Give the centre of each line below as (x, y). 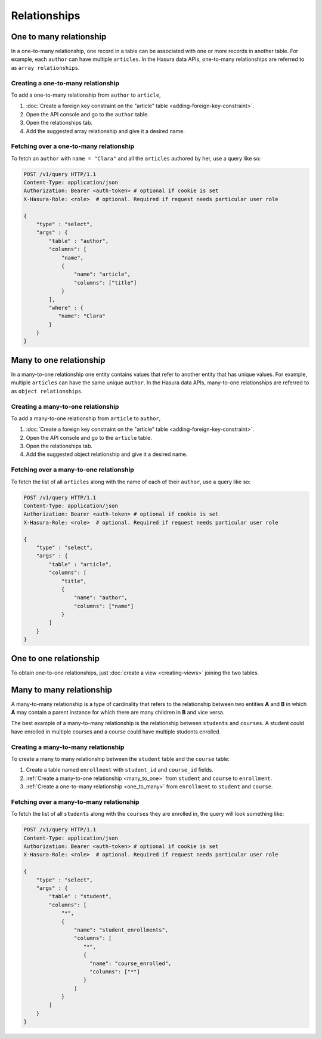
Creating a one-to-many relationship (65, 83)
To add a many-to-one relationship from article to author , (86, 418)
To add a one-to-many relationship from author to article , (86, 95)
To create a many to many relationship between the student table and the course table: (120, 759)
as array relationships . (45, 67)
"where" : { (66, 308)
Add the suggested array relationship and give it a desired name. (105, 131)
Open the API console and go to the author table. (87, 114)
